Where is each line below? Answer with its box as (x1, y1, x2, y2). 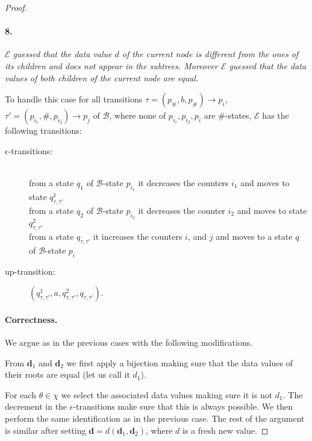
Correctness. (5, 313, 58, 325)
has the (262, 109, 289, 122)
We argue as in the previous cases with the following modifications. (5, 336, 253, 349)
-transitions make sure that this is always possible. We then (73, 400, 293, 413)
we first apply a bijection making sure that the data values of (66, 356, 293, 369)
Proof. (5, 1, 27, 13)
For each (5, 388, 36, 401)
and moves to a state (216, 230, 293, 243)
